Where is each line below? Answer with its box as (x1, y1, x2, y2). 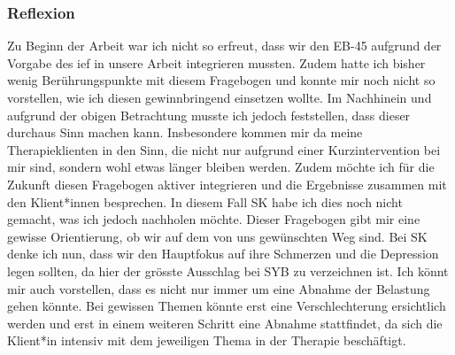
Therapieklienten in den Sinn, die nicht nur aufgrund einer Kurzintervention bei (7, 140, 441, 158)
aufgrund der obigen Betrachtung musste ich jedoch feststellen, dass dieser (7, 105, 411, 124)
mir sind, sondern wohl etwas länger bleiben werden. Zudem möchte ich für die (7, 158, 435, 176)
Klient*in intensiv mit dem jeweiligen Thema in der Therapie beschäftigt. (7, 331, 406, 350)
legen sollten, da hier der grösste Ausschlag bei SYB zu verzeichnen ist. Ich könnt (7, 261, 449, 280)
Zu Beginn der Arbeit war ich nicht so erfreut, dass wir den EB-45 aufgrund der (7, 36, 442, 55)
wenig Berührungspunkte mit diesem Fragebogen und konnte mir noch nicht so (7, 71, 436, 89)
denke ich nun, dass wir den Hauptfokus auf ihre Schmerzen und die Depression (7, 244, 439, 263)
